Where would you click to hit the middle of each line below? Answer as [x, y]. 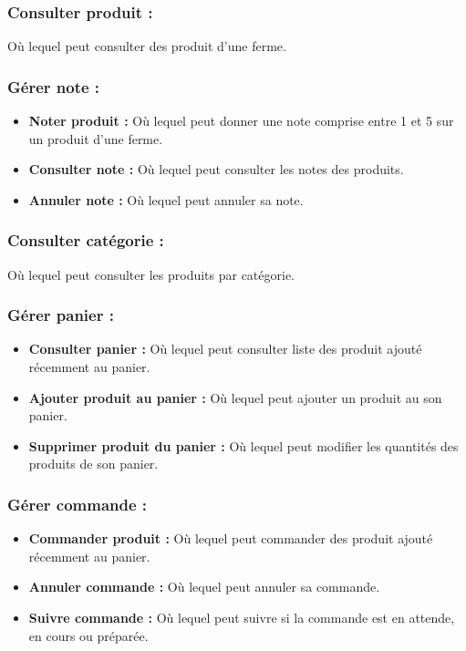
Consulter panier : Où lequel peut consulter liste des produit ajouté [225, 349]
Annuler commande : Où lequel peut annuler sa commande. [204, 587]
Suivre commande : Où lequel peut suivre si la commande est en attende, [242, 617]
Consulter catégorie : [86, 240]
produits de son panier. [93, 464]
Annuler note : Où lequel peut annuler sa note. [166, 199]
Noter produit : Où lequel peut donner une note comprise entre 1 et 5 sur [241, 121]
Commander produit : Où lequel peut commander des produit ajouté [231, 538]
